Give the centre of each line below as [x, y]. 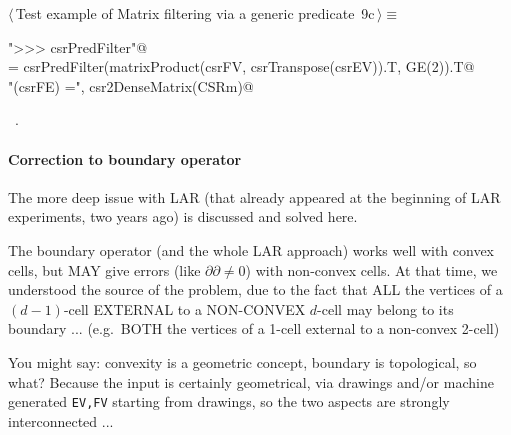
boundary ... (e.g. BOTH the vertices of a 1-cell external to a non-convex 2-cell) [254, 328]
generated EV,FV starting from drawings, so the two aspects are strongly [229, 401]
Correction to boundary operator [125, 158]
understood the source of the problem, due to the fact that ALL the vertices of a [255, 289]
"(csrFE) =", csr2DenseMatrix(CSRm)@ [131, 85]
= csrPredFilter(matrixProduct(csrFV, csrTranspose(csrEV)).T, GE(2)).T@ [241, 66]
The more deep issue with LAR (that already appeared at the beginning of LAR [254, 196]
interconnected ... [61, 420]
